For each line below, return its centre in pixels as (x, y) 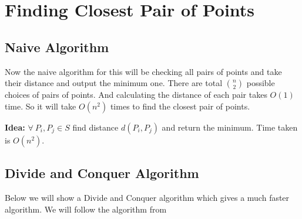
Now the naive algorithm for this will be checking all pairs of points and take (143, 71)
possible (261, 83)
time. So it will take (41, 106)
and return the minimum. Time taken (230, 127)
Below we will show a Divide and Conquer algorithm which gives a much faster (147, 197)
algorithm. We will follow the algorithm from (86, 209)
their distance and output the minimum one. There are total (114, 83)
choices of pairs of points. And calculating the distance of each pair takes (136, 95)
